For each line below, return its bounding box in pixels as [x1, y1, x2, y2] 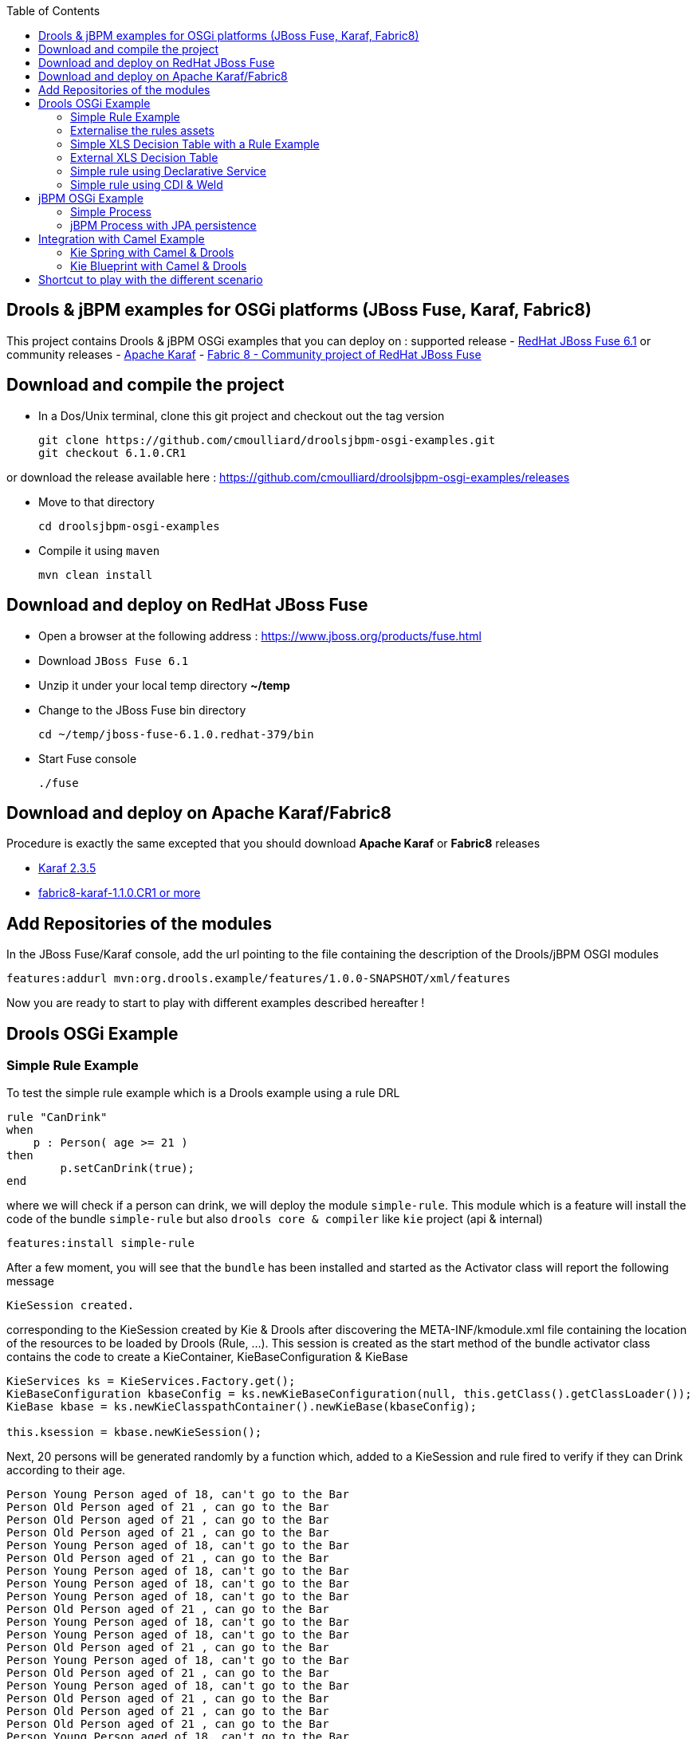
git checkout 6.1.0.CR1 [38, 446, 187, 459]
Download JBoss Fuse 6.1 [38, 653, 189, 667]
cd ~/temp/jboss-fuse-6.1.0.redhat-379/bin [38, 727, 314, 741]
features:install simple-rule [6, 1237, 195, 1250]
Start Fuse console [38, 751, 137, 765]
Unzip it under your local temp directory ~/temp [38, 678, 290, 692]
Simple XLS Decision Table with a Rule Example [70, 137, 320, 151]
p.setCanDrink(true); [60, 1162, 195, 1175]
